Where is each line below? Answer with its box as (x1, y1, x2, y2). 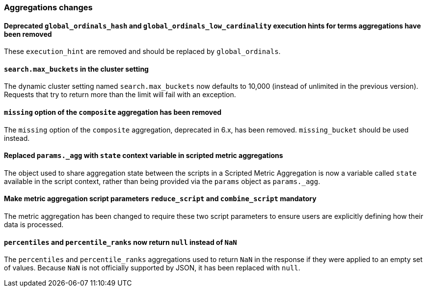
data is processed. (4, 220, 64, 229)
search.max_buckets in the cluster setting (4, 64, 149, 73)
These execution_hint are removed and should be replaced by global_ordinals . (4, 47, 281, 56)
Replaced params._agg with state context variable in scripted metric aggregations (4, 151, 283, 160)
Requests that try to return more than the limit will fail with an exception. (4, 90, 236, 99)
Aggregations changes (4, 2, 93, 12)
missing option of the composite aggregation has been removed (4, 108, 222, 117)
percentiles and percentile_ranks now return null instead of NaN (4, 238, 237, 246)
